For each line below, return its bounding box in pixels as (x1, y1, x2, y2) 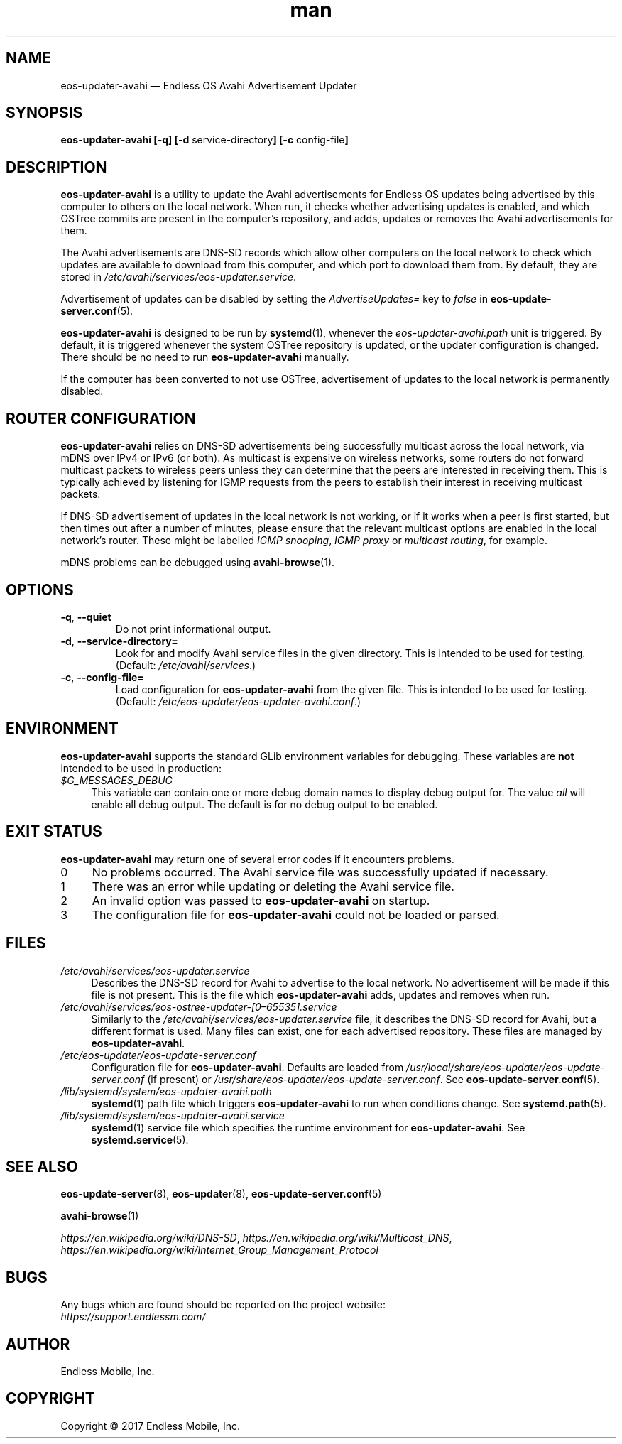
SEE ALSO (6, 1157, 78, 1176)
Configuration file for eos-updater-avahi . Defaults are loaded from (91, 1060, 404, 1073)
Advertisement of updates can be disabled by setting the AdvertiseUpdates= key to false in (60, 293, 488, 305)
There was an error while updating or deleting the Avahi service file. (92, 879, 454, 894)
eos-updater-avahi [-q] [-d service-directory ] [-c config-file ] (60, 134, 349, 146)
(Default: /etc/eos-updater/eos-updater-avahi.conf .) (115, 695, 361, 707)
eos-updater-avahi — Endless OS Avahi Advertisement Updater (60, 79, 357, 92)
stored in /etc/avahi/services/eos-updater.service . (60, 271, 297, 283)
